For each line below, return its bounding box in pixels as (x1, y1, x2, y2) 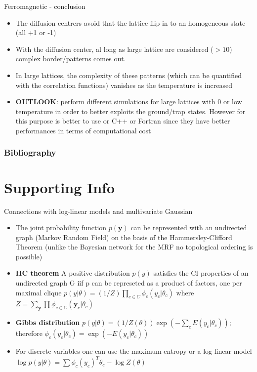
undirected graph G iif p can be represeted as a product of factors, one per (15, 278, 242, 288)
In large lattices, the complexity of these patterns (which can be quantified (15, 70, 242, 80)
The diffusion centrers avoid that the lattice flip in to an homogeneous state (15, 17, 246, 28)
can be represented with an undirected (130, 222, 247, 233)
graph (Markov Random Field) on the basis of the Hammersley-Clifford (15, 232, 232, 242)
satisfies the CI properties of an (153, 268, 249, 278)
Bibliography (4, 146, 56, 159)
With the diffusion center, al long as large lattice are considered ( (15, 43, 214, 54)
